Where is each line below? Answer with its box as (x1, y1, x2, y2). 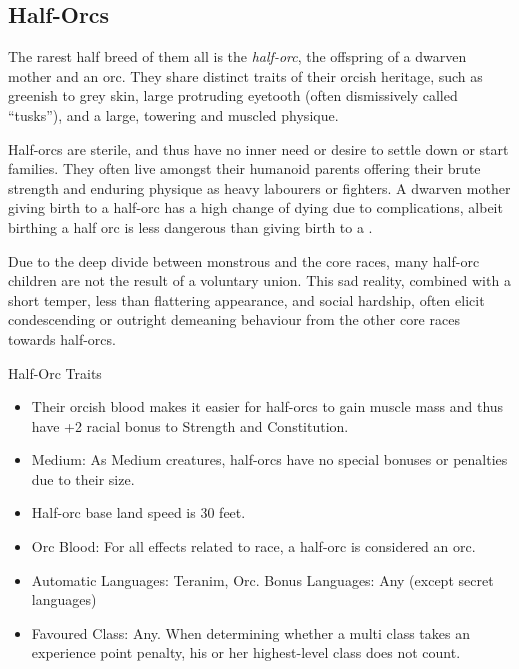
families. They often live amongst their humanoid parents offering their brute (8, 158, 481, 179)
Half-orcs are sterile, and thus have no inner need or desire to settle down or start (8, 138, 509, 159)
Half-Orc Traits (8, 362, 102, 383)
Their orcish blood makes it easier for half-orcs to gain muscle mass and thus (31, 396, 504, 417)
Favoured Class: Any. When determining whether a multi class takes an (31, 622, 470, 643)
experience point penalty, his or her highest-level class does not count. (31, 642, 461, 663)
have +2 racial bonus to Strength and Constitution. (31, 415, 349, 436)
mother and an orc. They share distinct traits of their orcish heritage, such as (8, 65, 483, 86)
